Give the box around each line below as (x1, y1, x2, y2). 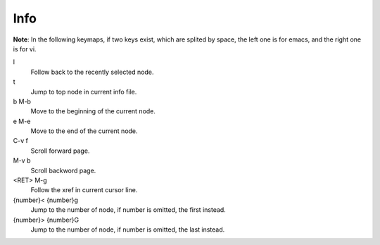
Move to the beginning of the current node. (30, 107, 156, 115)
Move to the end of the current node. (30, 127, 138, 135)
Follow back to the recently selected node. (30, 68, 154, 76)
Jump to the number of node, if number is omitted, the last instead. (30, 225, 225, 234)
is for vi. (13, 44, 37, 53)
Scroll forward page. (30, 146, 90, 155)
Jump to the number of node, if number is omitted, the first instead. (30, 206, 227, 214)
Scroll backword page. (30, 166, 96, 175)
